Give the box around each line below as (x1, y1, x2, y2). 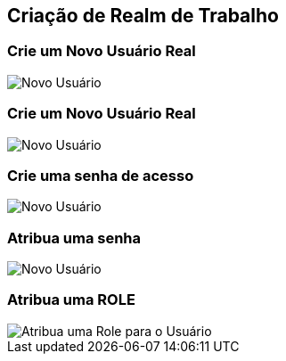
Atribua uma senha (7, 228, 142, 247)
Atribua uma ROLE (7, 291, 135, 309)
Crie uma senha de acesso (7, 166, 194, 185)
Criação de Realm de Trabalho (7, 4, 279, 27)
